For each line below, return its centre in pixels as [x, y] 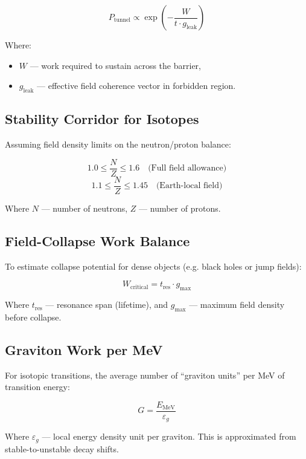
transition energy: [37, 387]
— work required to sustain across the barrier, [115, 65]
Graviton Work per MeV [84, 349]
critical [139, 287]
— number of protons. [180, 208]
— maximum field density [237, 304]
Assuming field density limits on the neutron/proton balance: [118, 144]
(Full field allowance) [187, 168]
